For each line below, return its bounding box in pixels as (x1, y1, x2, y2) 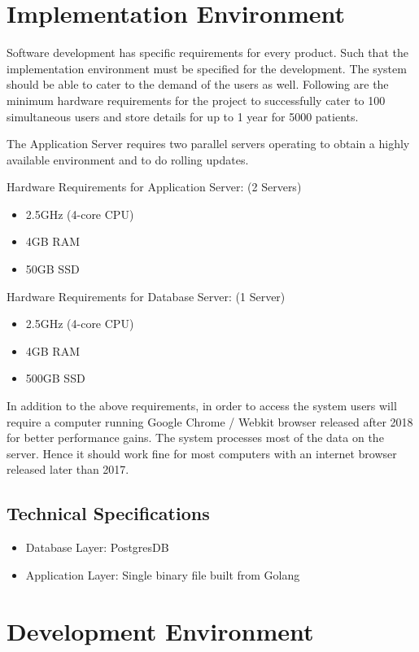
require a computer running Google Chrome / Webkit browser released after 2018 (7, 413, 413, 430)
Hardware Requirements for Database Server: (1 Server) (7, 287, 286, 304)
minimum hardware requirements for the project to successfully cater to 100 (7, 91, 386, 108)
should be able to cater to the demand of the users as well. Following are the (7, 76, 389, 93)
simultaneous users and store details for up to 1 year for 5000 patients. (7, 107, 359, 125)
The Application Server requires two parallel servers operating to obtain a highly (7, 135, 410, 152)
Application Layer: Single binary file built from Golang (25, 566, 300, 583)
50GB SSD (25, 260, 80, 278)
